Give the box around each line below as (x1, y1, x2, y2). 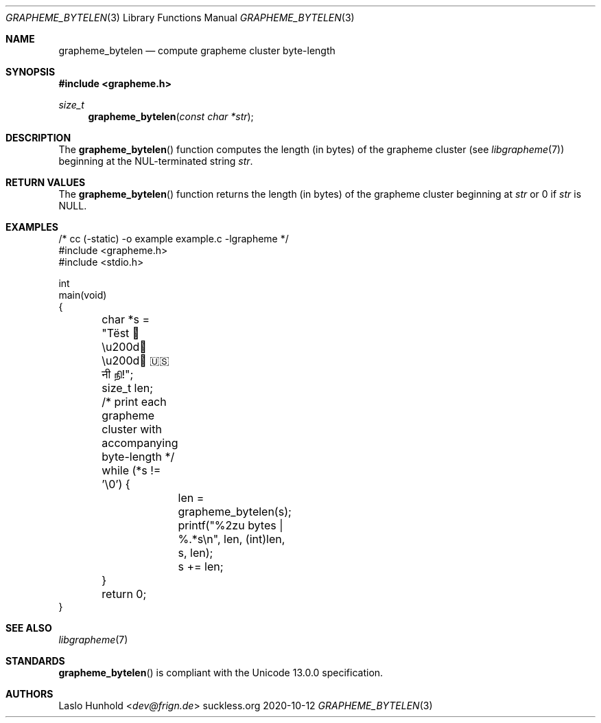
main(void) (58, 289, 107, 301)
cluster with (102, 422, 162, 436)
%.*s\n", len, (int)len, (178, 532, 285, 546)
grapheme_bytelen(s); (178, 505, 292, 518)
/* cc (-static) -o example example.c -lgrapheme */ (58, 233, 289, 244)
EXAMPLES (5, 221, 58, 233)
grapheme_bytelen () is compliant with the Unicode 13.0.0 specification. (58, 667, 384, 678)
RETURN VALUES (5, 176, 86, 188)
